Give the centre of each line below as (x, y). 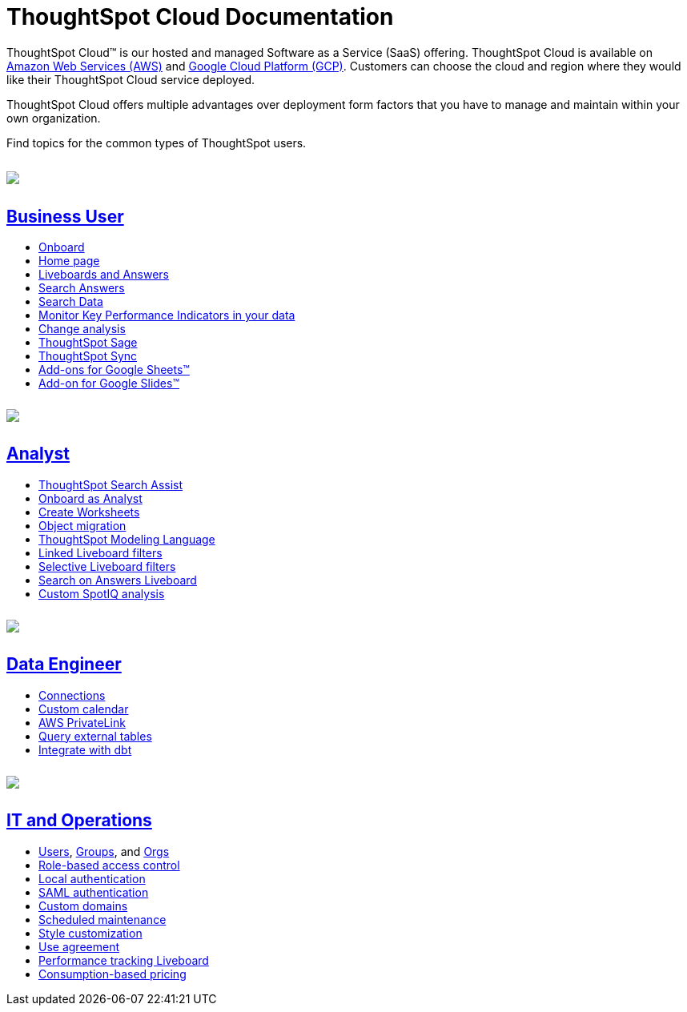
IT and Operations (79, 821)
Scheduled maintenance (102, 919)
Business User (65, 216)
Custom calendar (84, 709)
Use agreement (79, 946)
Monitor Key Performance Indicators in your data (167, 315)
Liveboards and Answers (104, 275)
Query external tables (95, 736)
